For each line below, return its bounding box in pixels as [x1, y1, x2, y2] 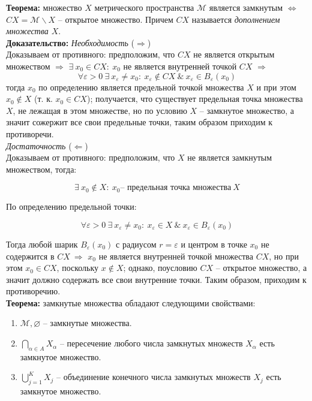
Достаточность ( [6, 139, 72, 152]
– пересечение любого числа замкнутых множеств [59, 337, 243, 349]
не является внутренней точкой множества [98, 249, 253, 262]
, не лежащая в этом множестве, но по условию [13, 104, 187, 116]
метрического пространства [94, 1, 194, 13]
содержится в [6, 249, 55, 262]
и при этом [256, 80, 296, 93]
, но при [269, 249, 299, 262]
